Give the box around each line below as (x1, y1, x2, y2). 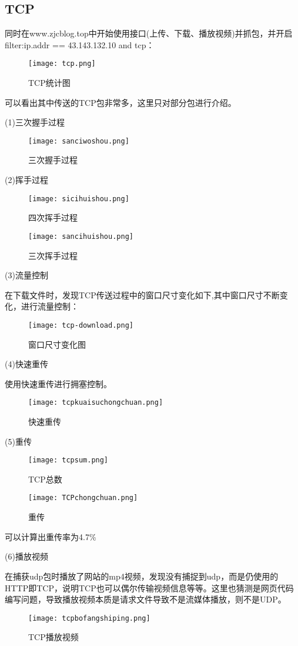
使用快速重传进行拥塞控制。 (5, 377, 112, 389)
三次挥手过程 (28, 249, 78, 261)
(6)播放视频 (5, 550, 48, 562)
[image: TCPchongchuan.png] (28, 494, 138, 502)
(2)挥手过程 (5, 174, 48, 186)
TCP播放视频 (28, 631, 79, 643)
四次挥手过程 (28, 211, 78, 224)
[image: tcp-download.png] (28, 321, 133, 329)
